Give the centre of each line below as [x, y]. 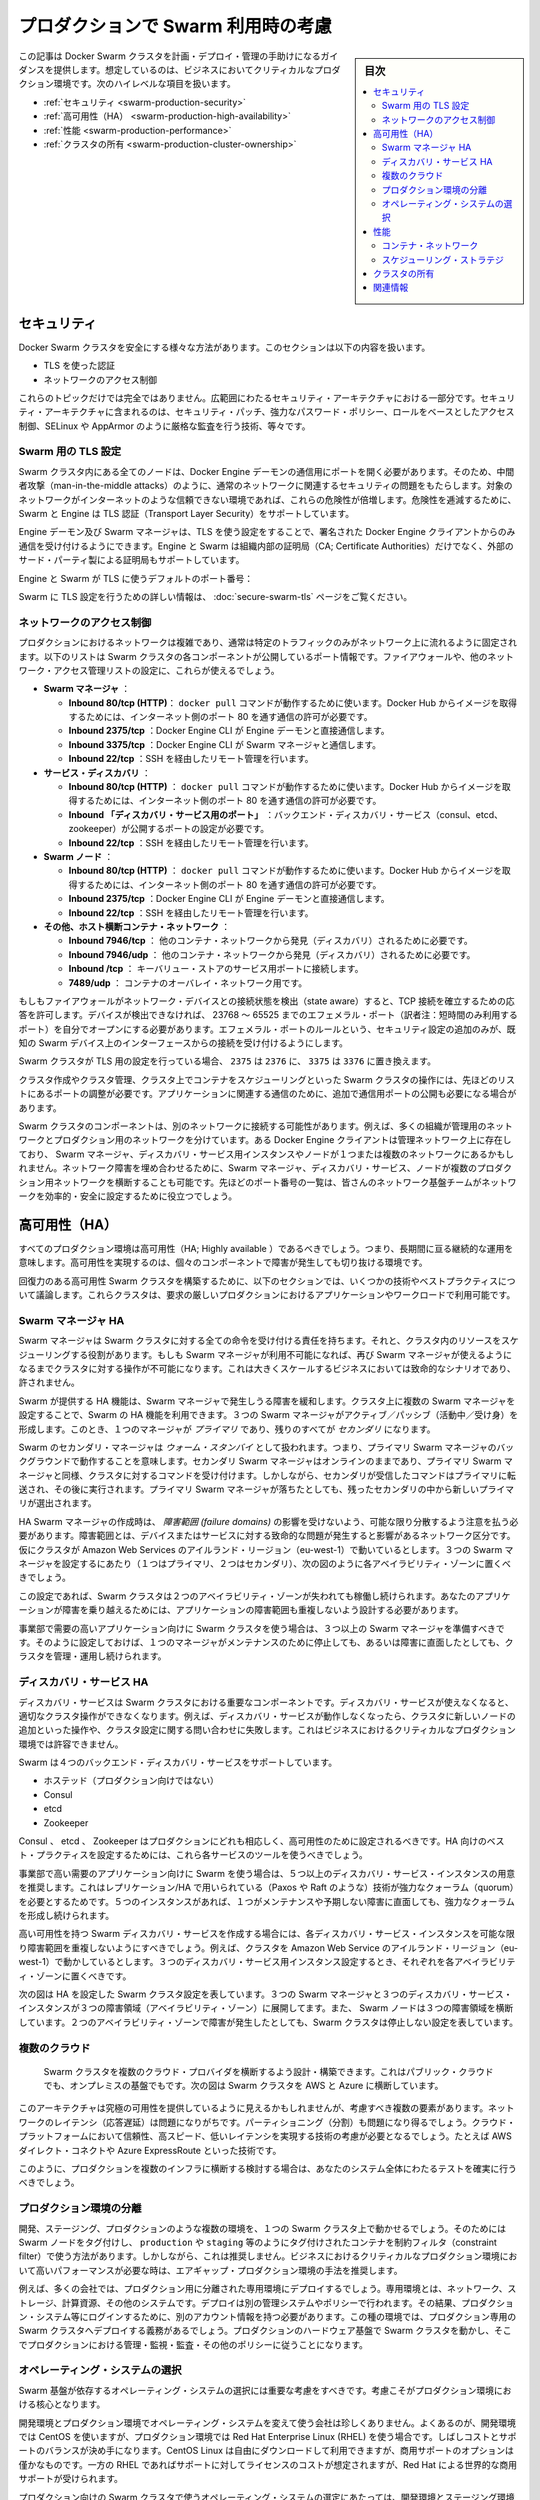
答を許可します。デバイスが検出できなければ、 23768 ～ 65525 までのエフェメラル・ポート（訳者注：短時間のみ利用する [268, 1015]
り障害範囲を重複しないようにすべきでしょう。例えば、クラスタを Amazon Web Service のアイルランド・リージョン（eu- [268, 1947]
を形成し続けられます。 [66, 1915]
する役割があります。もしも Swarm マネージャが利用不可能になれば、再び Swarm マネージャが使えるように [291, 1354]
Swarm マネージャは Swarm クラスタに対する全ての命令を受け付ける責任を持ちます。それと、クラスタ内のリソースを [260, 1341]
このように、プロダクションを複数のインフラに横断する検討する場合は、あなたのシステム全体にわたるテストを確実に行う [267, 2169]
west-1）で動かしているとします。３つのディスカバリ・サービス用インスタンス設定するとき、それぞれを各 [236, 1962]
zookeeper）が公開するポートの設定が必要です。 [169, 829]
